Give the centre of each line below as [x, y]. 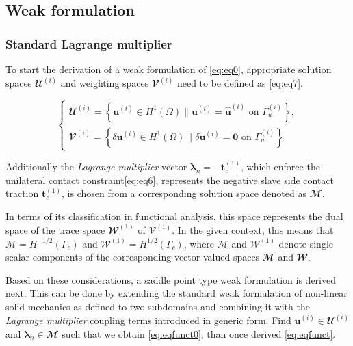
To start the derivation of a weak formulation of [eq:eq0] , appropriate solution [169, 69]
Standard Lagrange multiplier [89, 43]
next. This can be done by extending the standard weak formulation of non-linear [176, 293]
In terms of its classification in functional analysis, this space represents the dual [174, 216]
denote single [306, 243]
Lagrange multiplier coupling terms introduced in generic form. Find [148, 320]
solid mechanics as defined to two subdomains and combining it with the [158, 306]
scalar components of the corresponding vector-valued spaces [133, 257]
